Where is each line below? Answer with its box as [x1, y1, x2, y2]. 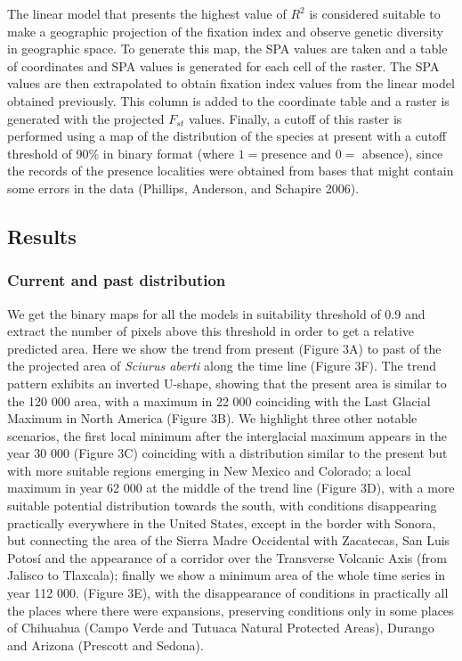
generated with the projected [7, 109, 165, 127]
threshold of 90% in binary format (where [7, 143, 234, 162]
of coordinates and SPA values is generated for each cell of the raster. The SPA [7, 56, 440, 75]
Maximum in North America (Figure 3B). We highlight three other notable [7, 409, 417, 428]
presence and [261, 143, 331, 162]
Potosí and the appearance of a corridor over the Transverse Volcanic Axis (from [7, 548, 447, 567]
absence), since [361, 143, 443, 162]
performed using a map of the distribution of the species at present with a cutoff [7, 126, 447, 145]
